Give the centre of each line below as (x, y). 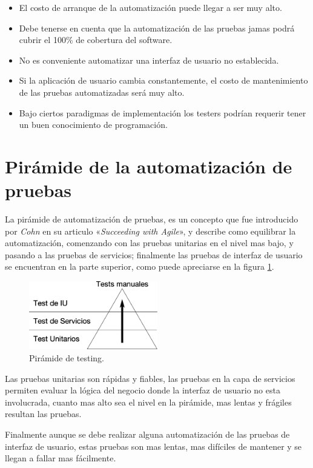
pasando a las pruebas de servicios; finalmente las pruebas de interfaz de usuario (154, 254)
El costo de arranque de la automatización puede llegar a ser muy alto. (150, 7)
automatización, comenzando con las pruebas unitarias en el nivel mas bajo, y (149, 243)
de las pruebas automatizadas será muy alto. (102, 92)
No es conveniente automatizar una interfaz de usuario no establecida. (149, 60)
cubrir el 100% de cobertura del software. (96, 40)
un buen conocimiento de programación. (93, 125)
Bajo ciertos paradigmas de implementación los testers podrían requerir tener (163, 112)
